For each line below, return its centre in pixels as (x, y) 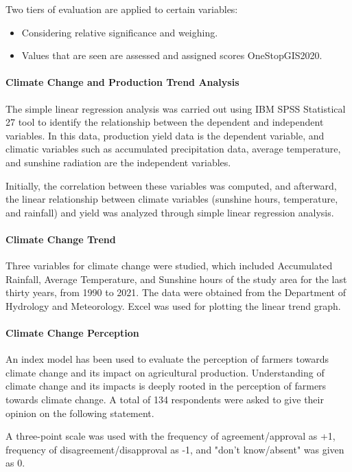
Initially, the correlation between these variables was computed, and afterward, (171, 185)
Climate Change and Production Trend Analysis (122, 82)
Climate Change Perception (72, 333)
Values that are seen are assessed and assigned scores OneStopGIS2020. (172, 55)
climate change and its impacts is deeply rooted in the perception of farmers (166, 386)
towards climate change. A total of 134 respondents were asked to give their (165, 400)
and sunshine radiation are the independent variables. (118, 162)
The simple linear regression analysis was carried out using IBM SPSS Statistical (176, 108)
